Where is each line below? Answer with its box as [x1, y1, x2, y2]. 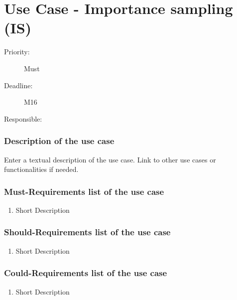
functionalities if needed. [4, 164, 79, 174]
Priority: [4, 46, 30, 57]
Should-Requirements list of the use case [4, 226, 171, 238]
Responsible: [4, 113, 42, 124]
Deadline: [4, 80, 33, 90]
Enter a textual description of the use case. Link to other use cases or [4, 154, 216, 164]
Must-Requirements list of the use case [4, 185, 164, 197]
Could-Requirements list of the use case [4, 267, 167, 279]
